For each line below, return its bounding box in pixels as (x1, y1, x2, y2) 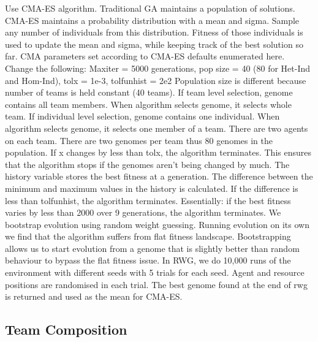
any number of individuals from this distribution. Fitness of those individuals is (5, 26, 303, 39)
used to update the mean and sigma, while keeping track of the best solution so (5, 37, 303, 50)
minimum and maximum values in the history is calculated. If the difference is (5, 181, 298, 194)
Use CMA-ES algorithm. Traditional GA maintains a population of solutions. (5, 2, 295, 14)
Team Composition (5, 320, 127, 339)
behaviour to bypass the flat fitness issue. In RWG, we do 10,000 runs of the (5, 254, 291, 267)
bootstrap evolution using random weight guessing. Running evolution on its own (5, 218, 309, 230)
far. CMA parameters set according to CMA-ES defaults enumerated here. (5, 50, 285, 63)
